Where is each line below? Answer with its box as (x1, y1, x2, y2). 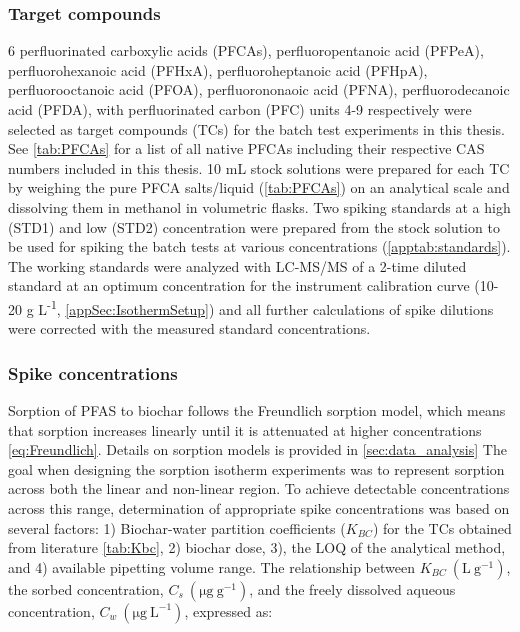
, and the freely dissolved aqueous (249, 578, 456, 599)
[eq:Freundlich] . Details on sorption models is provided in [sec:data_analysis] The (8, 439, 507, 460)
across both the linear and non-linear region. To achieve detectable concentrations (8, 478, 510, 499)
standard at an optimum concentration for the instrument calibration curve (8, 275, 470, 296)
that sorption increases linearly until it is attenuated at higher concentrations (8, 419, 482, 440)
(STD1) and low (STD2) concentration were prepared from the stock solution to (8, 216, 500, 237)
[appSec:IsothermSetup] (65, 298, 209, 319)
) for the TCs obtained (372, 517, 512, 538)
